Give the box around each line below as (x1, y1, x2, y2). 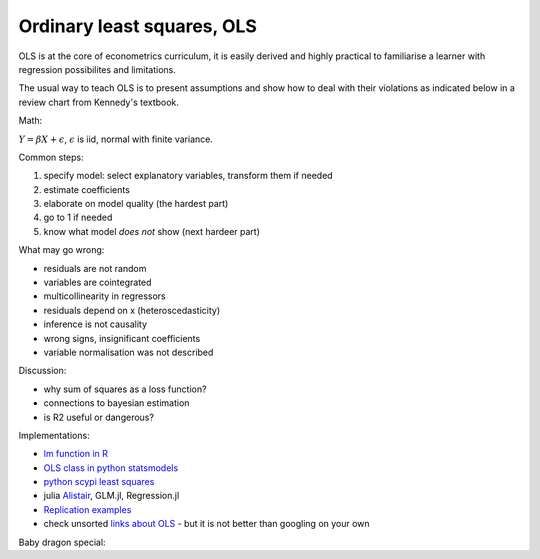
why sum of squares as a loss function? (43, 383, 207, 395)
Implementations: (18, 429, 90, 441)
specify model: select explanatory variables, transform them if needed (43, 170, 334, 182)
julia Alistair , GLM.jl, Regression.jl (43, 490, 180, 502)
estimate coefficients (43, 183, 130, 195)
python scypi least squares (43, 476, 155, 488)
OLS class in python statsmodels (43, 461, 179, 474)
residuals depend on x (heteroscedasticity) (43, 304, 220, 316)
